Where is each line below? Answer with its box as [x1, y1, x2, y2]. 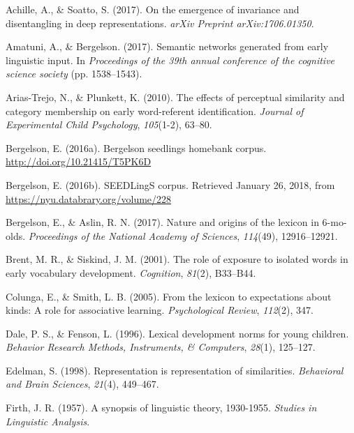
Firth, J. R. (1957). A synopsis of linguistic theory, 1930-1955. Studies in [6, 400, 317, 415]
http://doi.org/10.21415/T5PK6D [6, 154, 152, 169]
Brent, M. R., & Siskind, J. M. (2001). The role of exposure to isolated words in [6, 252, 348, 266]
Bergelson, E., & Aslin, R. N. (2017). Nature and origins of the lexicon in [6, 215, 319, 229]
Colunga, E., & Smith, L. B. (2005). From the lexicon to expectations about [6, 289, 332, 303]
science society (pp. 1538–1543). [6, 66, 142, 81]
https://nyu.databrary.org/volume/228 [6, 191, 172, 206]
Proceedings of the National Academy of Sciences [28, 228, 237, 243]
